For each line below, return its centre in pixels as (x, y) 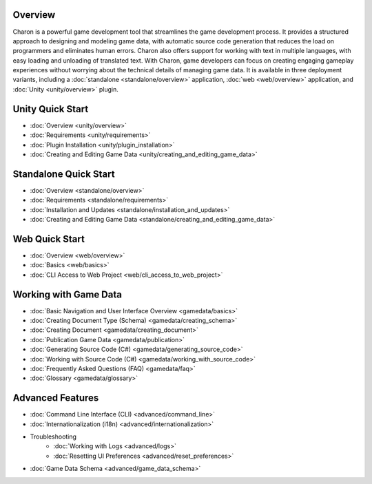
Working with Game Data (67, 294)
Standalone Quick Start (64, 174)
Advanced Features (56, 398)
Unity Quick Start (51, 109)
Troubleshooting (53, 436)
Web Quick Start (49, 239)
